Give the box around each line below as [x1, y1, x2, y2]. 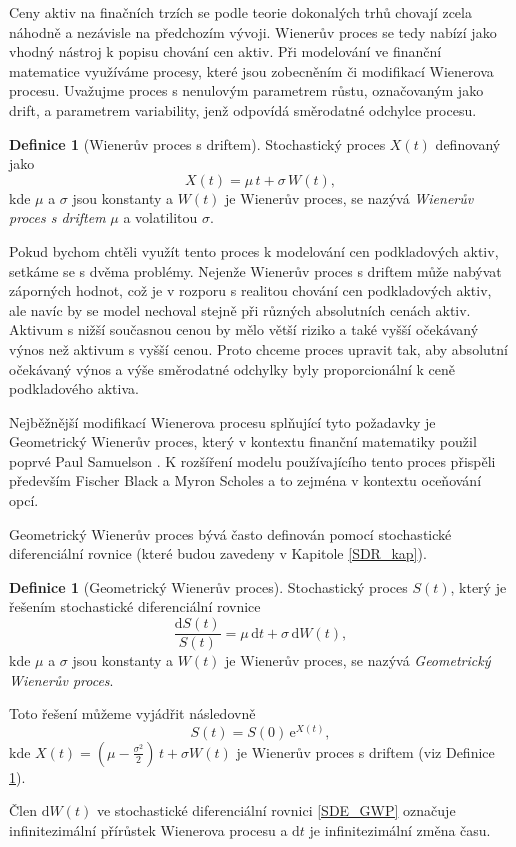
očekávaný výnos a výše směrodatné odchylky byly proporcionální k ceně [9, 358, 456, 379]
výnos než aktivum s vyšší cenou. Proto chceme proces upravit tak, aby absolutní [9, 338, 508, 359]
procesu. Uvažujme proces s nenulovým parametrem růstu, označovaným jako [9, 80, 484, 101]
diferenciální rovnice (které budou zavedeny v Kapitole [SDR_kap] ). [9, 543, 427, 564]
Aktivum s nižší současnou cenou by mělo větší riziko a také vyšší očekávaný [9, 319, 479, 340]
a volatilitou [123, 207, 198, 228]
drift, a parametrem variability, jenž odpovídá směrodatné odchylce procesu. [9, 99, 477, 120]
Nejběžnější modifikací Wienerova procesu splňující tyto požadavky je [9, 411, 436, 432]
